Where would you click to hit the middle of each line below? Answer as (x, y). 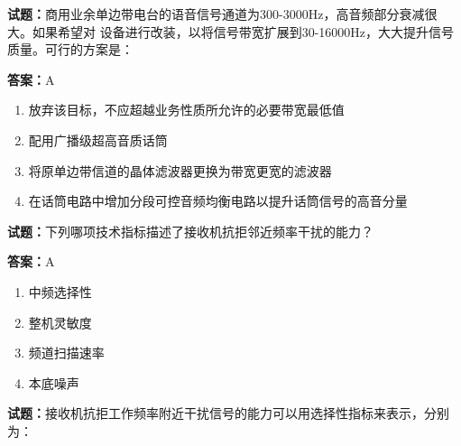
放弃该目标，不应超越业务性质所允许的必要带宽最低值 (186, 110)
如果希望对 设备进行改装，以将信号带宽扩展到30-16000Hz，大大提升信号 (243, 31)
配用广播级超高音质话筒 (98, 139)
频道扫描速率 (66, 353)
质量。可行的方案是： (70, 49)
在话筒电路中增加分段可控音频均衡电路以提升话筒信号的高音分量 (218, 201)
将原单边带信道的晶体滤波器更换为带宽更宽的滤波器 (180, 170)
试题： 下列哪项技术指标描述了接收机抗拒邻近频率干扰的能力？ (190, 231)
